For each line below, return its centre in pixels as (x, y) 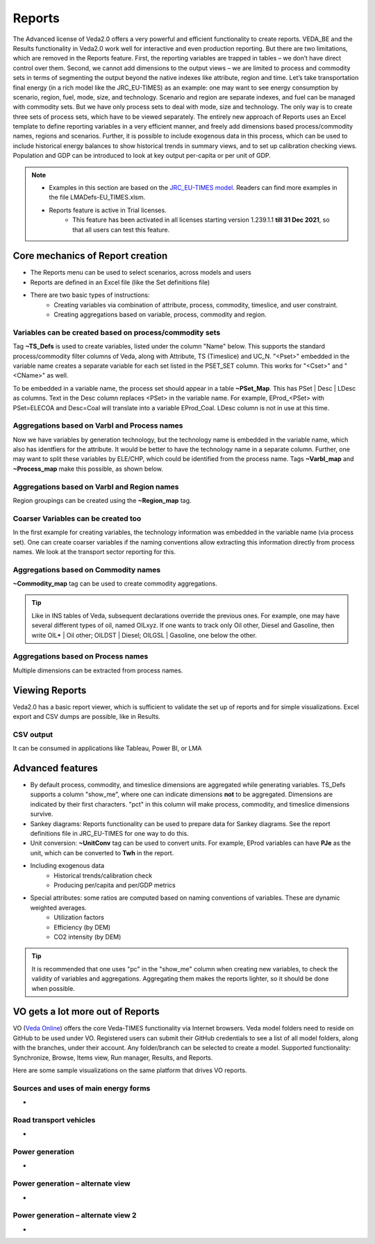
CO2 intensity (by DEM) (87, 937)
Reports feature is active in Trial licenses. (108, 210)
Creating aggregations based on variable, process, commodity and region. (160, 315)
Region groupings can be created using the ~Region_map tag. (102, 500)
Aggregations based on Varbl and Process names (98, 426)
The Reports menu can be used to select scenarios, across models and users (141, 273)
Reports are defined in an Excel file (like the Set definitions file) (120, 282)
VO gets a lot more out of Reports (86, 1012)
